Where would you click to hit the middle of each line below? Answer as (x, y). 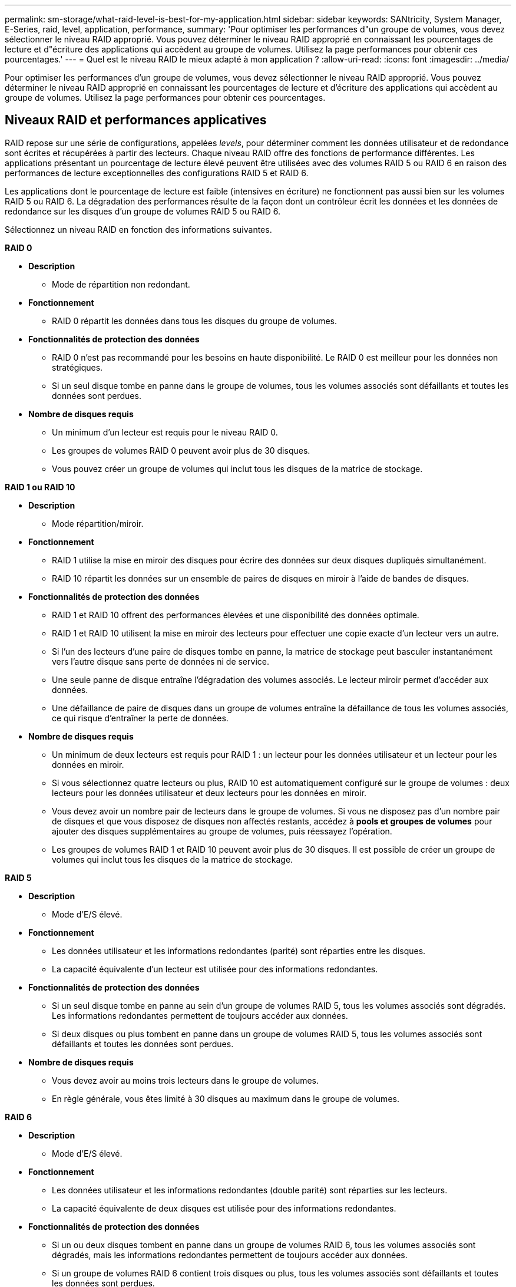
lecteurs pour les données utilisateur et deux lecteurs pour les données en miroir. (209, 793)
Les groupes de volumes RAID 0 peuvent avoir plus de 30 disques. (181, 450)
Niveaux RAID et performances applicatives (136, 120)
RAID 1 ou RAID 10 (40, 487)
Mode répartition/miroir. (98, 523)
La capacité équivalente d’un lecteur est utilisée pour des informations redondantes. (215, 969)
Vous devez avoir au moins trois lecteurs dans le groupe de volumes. (186, 1080)
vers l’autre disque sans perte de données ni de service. (161, 661)
